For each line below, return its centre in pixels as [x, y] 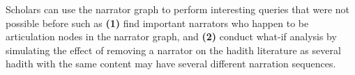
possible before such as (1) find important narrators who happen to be [157, 23]
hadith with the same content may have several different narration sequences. [171, 64]
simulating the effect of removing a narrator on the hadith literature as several [173, 50]
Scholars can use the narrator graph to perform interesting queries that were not [178, 9]
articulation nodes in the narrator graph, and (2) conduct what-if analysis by [171, 36]
